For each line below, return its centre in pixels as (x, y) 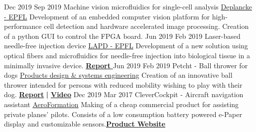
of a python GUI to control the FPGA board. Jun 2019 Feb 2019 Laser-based (122, 36)
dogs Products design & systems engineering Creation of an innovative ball (118, 75)
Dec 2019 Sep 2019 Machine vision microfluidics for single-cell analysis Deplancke (128, 6)
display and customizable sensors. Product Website (85, 124)
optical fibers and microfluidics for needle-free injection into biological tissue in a (127, 55)
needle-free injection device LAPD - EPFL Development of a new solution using (126, 46)
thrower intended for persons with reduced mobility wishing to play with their (123, 84)
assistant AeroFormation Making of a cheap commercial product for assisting (122, 104)
